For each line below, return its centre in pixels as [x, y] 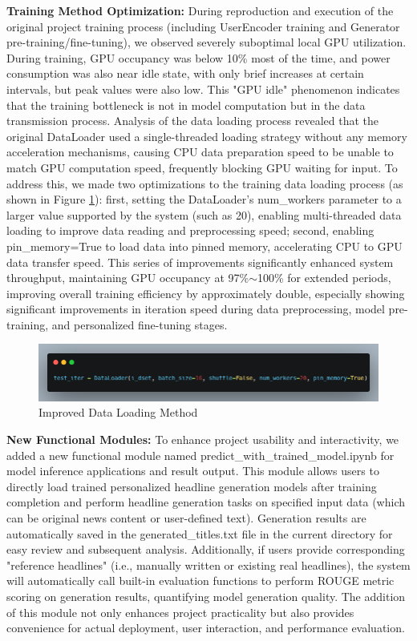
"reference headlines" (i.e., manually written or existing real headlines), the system [208, 564]
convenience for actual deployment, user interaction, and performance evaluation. [206, 628]
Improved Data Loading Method [118, 412]
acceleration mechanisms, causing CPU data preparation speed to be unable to [200, 152]
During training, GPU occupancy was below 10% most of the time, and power [198, 57]
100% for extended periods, [324, 278]
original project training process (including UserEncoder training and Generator [203, 26]
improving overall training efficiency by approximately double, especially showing [206, 293]
